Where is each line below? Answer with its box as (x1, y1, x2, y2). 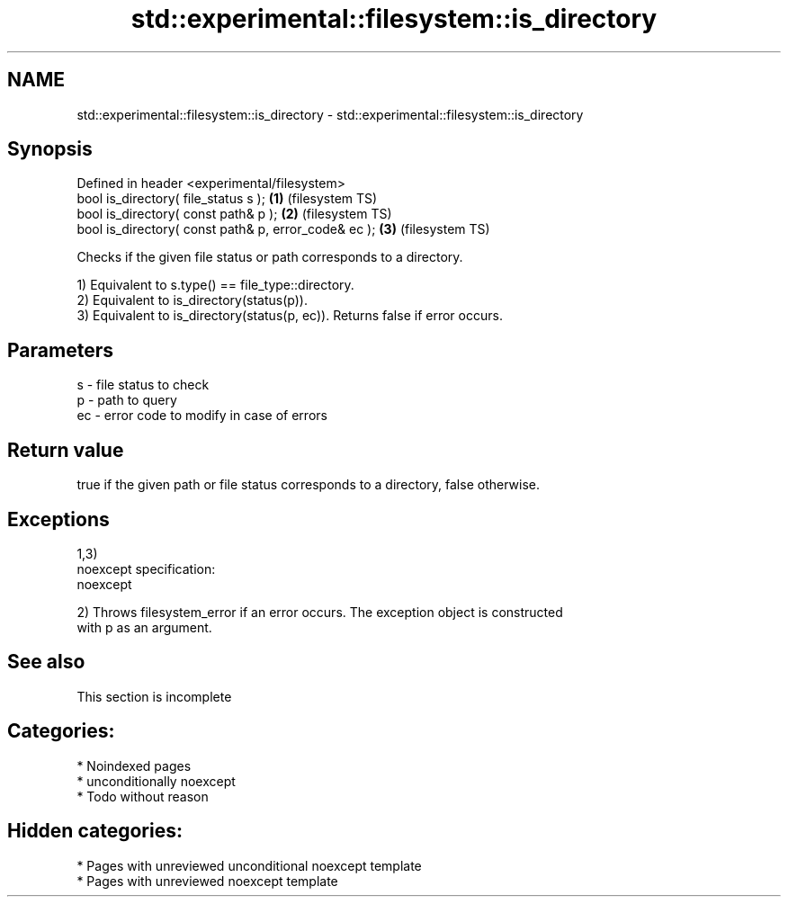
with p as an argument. (76, 619, 212, 635)
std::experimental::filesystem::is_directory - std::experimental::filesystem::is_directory (76, 106, 584, 122)
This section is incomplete (76, 688, 232, 704)
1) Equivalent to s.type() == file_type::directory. (76, 277, 354, 293)
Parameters (7, 338, 113, 362)
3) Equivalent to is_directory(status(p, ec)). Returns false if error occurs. (76, 308, 503, 324)
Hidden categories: (7, 819, 183, 843)
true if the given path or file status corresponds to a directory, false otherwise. (76, 477, 540, 493)
